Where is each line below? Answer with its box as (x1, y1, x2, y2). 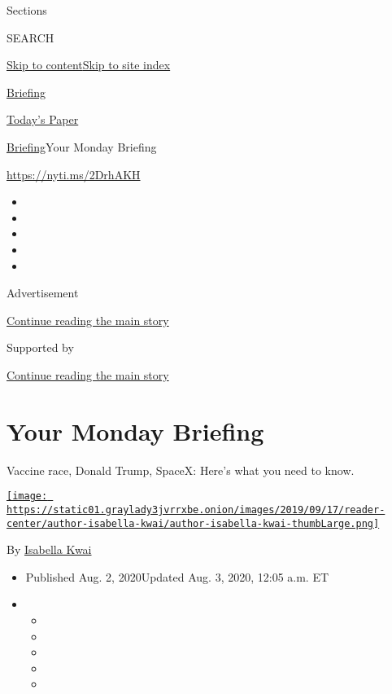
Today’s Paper (7, 111, 79, 128)
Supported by (7, 339, 74, 356)
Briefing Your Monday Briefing (7, 138, 157, 155)
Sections (7, 2, 47, 18)
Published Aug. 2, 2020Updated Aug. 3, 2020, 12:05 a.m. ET (25, 568, 329, 585)
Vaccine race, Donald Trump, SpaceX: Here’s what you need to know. (7, 461, 355, 478)
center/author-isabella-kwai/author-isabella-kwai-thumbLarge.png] (7, 517, 380, 529)
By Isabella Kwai (7, 541, 92, 558)
